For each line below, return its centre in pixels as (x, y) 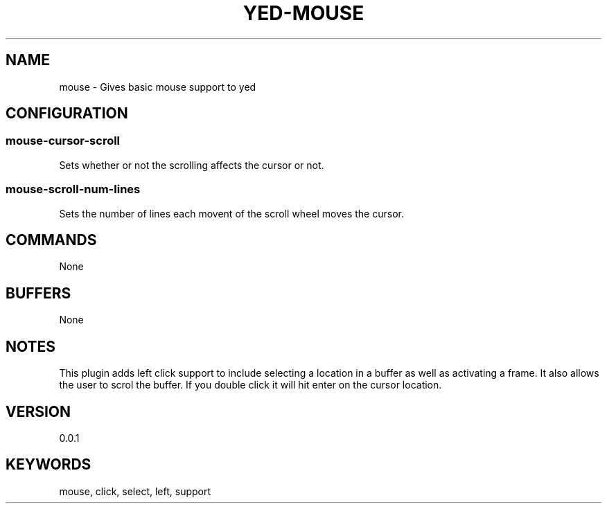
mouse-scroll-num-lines (73, 189)
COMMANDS (51, 240)
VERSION (38, 411)
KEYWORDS (49, 465)
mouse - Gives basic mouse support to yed (158, 87)
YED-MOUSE (303, 13)
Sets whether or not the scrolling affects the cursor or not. (192, 165)
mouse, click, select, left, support (135, 491)
